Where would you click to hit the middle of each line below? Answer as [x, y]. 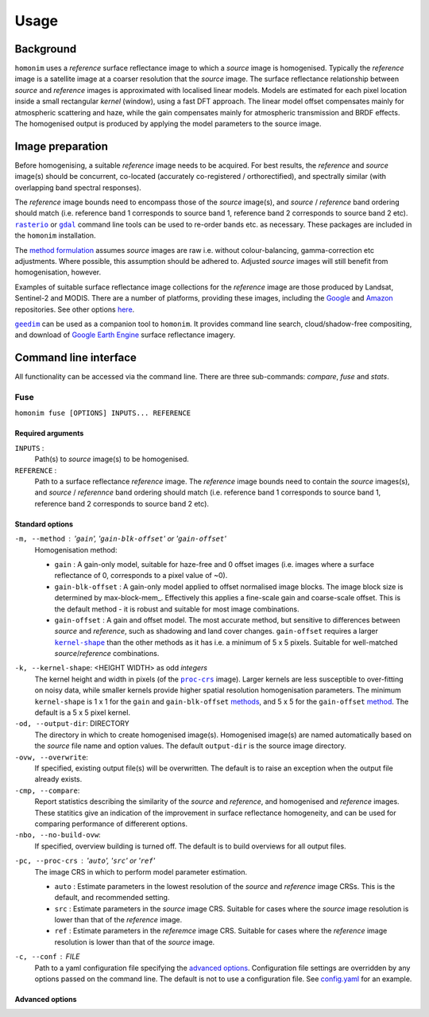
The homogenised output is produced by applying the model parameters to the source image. [168, 124]
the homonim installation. [55, 235]
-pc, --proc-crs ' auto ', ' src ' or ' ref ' [85, 861]
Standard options [44, 524]
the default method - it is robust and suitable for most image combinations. [177, 609]
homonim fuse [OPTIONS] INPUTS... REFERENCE [103, 413]
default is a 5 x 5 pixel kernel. [83, 712]
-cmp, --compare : [47, 790]
